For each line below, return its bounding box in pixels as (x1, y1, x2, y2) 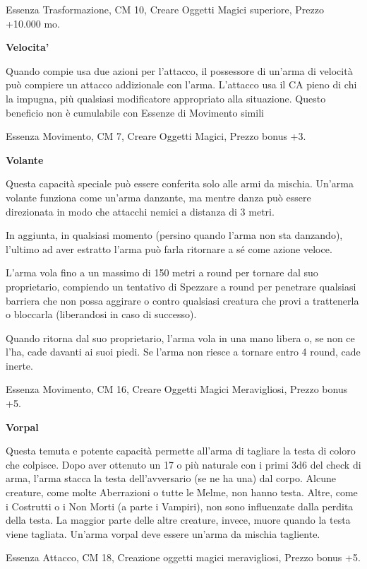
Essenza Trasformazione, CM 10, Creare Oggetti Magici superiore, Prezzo (6, 2, 324, 16)
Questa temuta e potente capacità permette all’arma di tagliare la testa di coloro (6, 443, 356, 458)
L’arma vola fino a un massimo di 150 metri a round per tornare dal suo (6, 265, 318, 280)
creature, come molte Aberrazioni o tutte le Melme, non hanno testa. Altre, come (6, 485, 358, 500)
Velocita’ (6, 40, 49, 54)
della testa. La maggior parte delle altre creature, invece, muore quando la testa (6, 512, 351, 527)
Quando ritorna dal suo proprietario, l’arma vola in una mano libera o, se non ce (6, 330, 355, 345)
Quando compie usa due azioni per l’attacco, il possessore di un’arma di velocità (6, 63, 353, 78)
